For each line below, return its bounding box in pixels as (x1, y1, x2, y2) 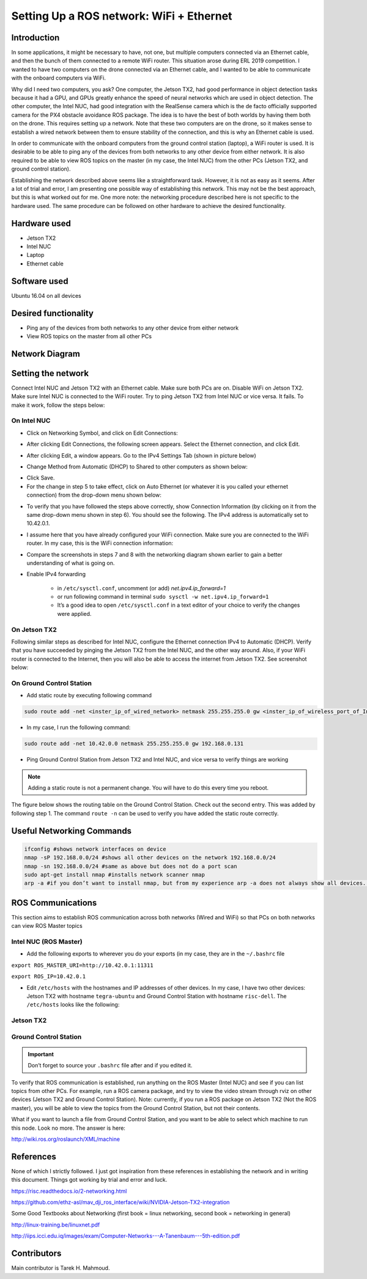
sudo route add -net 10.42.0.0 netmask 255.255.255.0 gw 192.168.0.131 (24, 740, 244, 747)
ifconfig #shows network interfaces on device (24, 845, 166, 853)
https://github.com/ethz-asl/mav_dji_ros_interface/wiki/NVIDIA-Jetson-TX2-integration (11, 1199, 230, 1206)
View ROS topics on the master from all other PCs (26, 332, 152, 339)
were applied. (57, 610, 92, 617)
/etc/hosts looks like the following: (26, 1001, 120, 1009)
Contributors (11, 1248, 62, 1259)
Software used (11, 276, 69, 286)
